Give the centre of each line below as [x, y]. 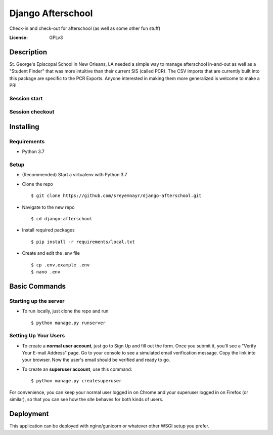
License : [18, 37]
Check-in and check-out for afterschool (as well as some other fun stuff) [85, 28]
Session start [26, 98]
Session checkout [32, 112]
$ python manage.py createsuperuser [76, 381]
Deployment [29, 413]
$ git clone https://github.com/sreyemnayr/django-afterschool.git [116, 196]
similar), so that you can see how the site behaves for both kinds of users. [86, 399]
